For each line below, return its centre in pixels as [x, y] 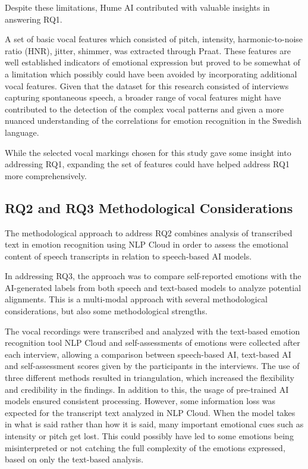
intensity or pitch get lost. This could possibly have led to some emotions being [149, 436]
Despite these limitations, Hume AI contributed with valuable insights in [137, 7]
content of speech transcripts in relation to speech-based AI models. [128, 256]
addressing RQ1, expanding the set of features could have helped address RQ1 [147, 164]
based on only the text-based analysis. [74, 459]
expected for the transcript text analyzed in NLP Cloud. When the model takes [150, 412]
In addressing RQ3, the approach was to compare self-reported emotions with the [153, 276]
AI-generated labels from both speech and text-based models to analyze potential [153, 287]
